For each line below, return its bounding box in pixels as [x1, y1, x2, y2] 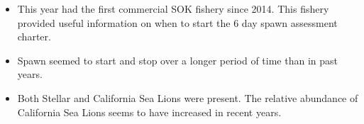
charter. [17, 29, 51, 44]
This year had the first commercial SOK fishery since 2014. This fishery [17, 1, 329, 16]
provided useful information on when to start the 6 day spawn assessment [17, 15, 338, 30]
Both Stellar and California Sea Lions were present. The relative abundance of [17, 90, 358, 105]
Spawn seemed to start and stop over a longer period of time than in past [17, 52, 338, 67]
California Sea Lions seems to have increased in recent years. [17, 104, 282, 119]
